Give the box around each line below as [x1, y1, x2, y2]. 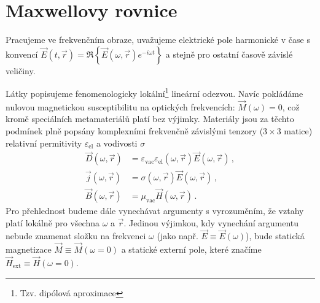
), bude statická [245, 229, 305, 242]
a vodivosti [96, 136, 138, 149]
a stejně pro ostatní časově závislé [165, 47, 293, 60]
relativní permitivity [6, 136, 82, 149]
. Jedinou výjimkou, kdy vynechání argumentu [123, 216, 299, 229]
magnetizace [6, 243, 52, 256]
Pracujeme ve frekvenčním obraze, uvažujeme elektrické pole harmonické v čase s [6, 33, 310, 46]
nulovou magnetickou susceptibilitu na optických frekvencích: [6, 100, 235, 113]
